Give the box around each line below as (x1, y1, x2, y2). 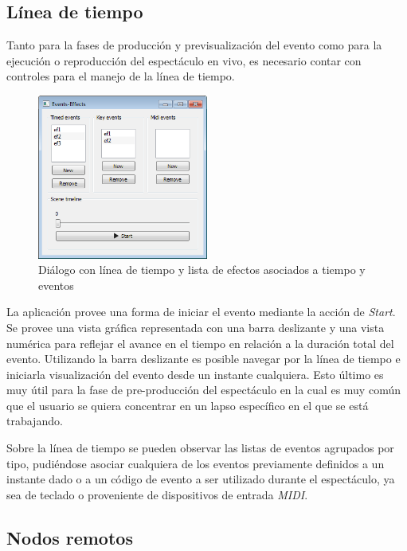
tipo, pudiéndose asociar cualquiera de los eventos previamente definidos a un (6, 455, 385, 471)
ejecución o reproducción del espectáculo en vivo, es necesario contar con (6, 52, 362, 68)
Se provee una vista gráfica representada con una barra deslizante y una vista (6, 318, 385, 335)
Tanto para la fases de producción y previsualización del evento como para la (6, 37, 382, 53)
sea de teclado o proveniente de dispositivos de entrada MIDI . (6, 486, 308, 502)
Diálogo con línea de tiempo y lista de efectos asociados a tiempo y (38, 261, 366, 278)
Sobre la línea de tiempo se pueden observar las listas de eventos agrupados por (6, 440, 394, 456)
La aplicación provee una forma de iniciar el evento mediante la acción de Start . (6, 303, 396, 320)
